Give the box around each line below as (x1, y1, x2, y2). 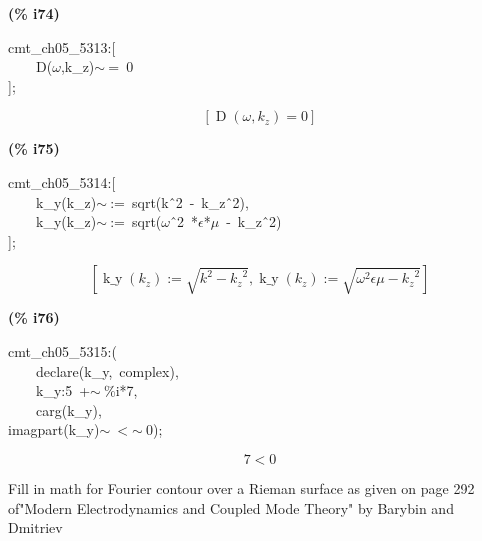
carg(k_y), (35, 399, 102, 420)
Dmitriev (8, 517, 63, 538)
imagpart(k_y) (8, 419, 100, 440)
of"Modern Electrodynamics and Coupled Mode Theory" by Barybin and (8, 497, 454, 518)
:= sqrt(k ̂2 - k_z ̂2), (110, 191, 249, 212)
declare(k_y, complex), (35, 360, 179, 381)
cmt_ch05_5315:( (8, 340, 117, 361)
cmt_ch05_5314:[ (8, 171, 116, 192)
